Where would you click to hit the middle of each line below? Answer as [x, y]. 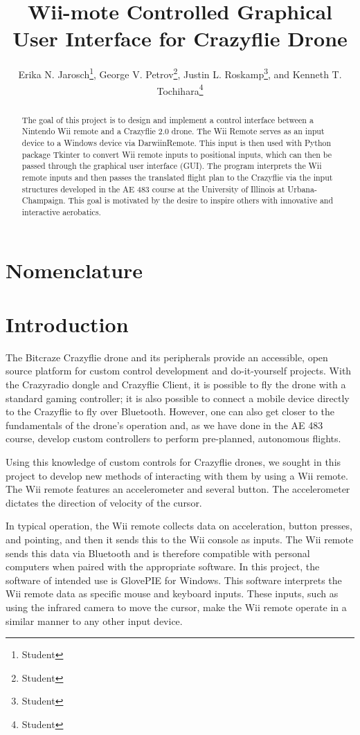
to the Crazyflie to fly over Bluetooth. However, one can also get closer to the [170, 411]
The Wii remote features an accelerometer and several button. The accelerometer [178, 489]
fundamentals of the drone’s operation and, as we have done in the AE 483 [164, 425]
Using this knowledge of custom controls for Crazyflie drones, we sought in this [173, 461]
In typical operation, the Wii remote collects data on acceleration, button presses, [179, 526]
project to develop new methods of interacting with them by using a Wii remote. [177, 475]
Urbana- [302, 189]
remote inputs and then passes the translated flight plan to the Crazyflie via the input [177, 177]
